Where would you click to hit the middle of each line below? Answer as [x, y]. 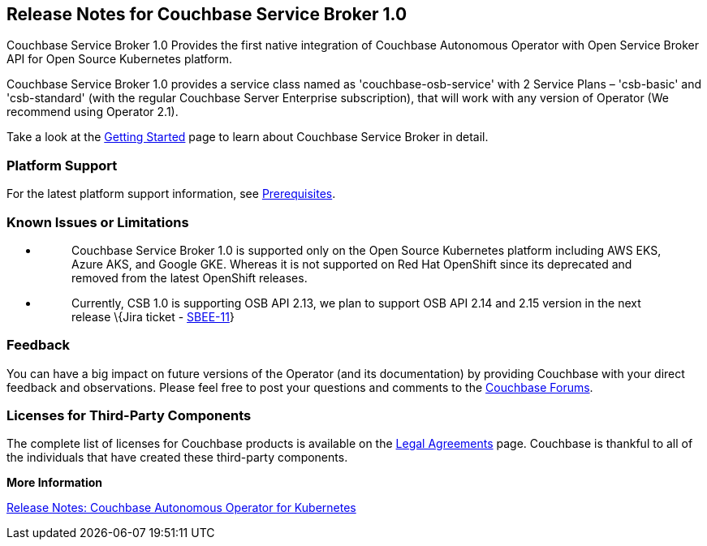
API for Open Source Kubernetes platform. [119, 59]
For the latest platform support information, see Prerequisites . [171, 194]
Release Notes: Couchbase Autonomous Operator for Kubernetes [181, 508]
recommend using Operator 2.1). [93, 112]
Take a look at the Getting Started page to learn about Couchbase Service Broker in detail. [248, 137]
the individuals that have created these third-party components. [177, 458]
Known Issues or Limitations [98, 222]
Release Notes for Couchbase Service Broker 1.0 [207, 14]
